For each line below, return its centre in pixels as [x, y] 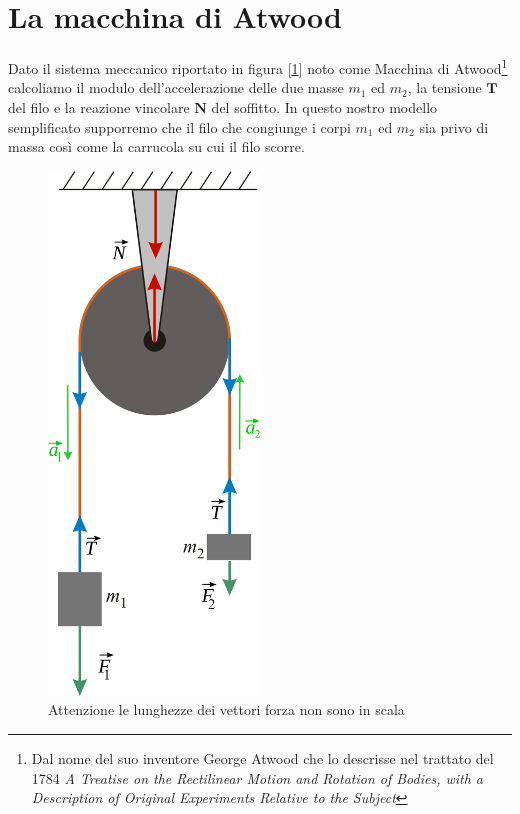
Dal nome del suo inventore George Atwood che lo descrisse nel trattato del [262, 758]
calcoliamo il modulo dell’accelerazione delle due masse [176, 87]
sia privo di [454, 126]
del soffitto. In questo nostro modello [324, 106]
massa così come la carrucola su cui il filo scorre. [156, 146]
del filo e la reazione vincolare [99, 106]
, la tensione [444, 87]
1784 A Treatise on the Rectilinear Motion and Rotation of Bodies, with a [257, 777]
